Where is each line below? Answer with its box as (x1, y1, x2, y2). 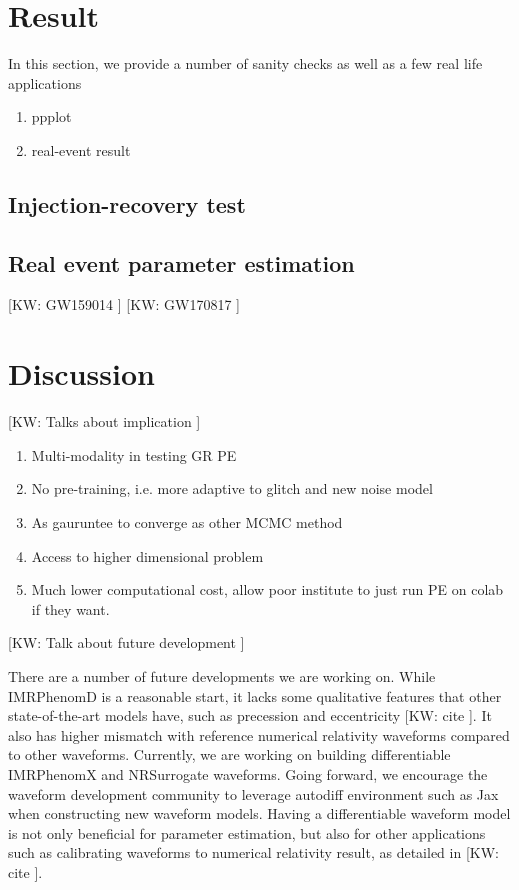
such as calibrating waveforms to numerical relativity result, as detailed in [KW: (8, 842, 499, 863)
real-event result (31, 139, 131, 160)
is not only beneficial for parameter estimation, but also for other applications (8, 822, 486, 843)
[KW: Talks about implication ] (8, 411, 201, 432)
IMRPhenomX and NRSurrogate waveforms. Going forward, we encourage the (8, 763, 488, 784)
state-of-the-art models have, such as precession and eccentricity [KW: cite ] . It (8, 705, 492, 726)
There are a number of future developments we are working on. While (8, 665, 436, 686)
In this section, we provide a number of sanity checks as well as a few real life (8, 53, 483, 74)
